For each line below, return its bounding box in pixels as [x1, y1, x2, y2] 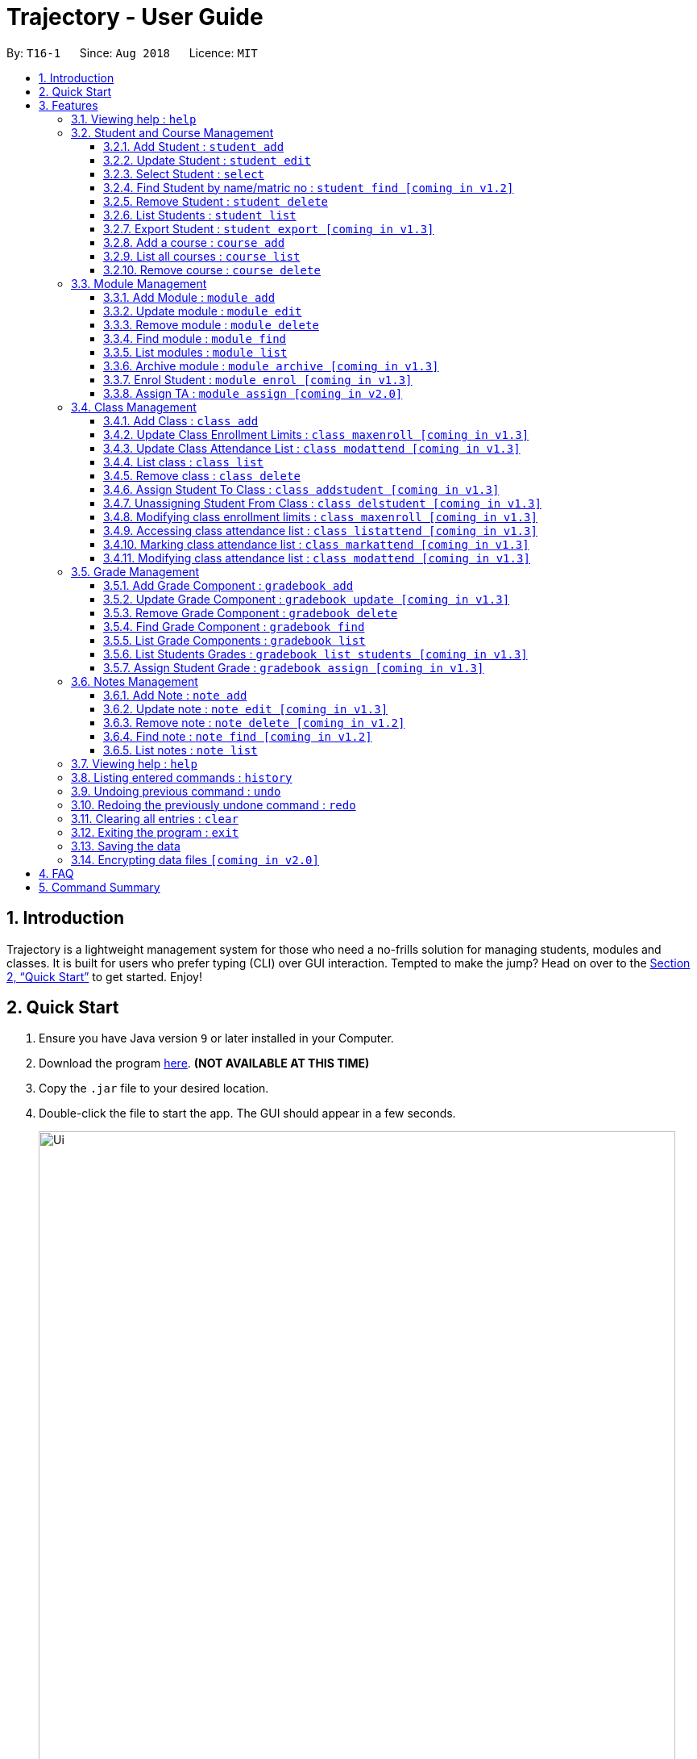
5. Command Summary [39, 879, 160, 894]
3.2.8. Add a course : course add [103, 235, 285, 249]
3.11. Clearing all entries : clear [71, 811, 239, 825]
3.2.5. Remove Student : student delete [103, 194, 329, 208]
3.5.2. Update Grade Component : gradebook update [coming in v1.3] [103, 591, 510, 606]
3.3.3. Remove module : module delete [103, 317, 319, 332]
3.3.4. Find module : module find [103, 331, 287, 345]
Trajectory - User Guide [6, 3, 263, 31]
